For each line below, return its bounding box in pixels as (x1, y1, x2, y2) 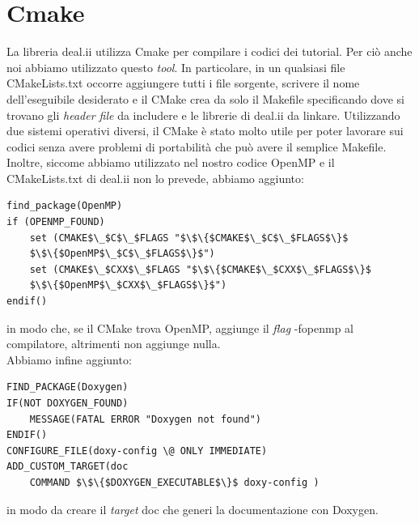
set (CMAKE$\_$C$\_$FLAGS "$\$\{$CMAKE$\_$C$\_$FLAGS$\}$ (29, 232, 349, 244)
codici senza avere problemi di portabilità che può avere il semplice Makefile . (6, 138, 387, 155)
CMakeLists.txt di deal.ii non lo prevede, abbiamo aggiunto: (6, 169, 304, 186)
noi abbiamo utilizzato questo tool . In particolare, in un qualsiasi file (6, 58, 345, 75)
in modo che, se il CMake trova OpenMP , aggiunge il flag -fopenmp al (6, 319, 353, 336)
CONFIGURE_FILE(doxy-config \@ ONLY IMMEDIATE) (6, 444, 268, 457)
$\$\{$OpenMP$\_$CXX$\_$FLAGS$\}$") (29, 279, 227, 291)
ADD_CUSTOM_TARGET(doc (6, 461, 129, 473)
